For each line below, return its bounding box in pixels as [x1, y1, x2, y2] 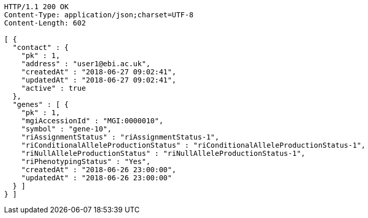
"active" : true [21, 84, 86, 92]
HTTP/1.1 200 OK [4, 3, 69, 11]
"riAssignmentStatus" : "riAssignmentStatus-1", [21, 133, 219, 141]
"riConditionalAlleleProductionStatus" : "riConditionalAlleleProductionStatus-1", [21, 141, 366, 149]
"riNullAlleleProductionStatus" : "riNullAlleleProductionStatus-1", [21, 149, 306, 157]
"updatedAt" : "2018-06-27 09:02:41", [21, 76, 177, 84]
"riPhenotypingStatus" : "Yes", [21, 157, 151, 166]
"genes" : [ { [12, 100, 69, 108]
